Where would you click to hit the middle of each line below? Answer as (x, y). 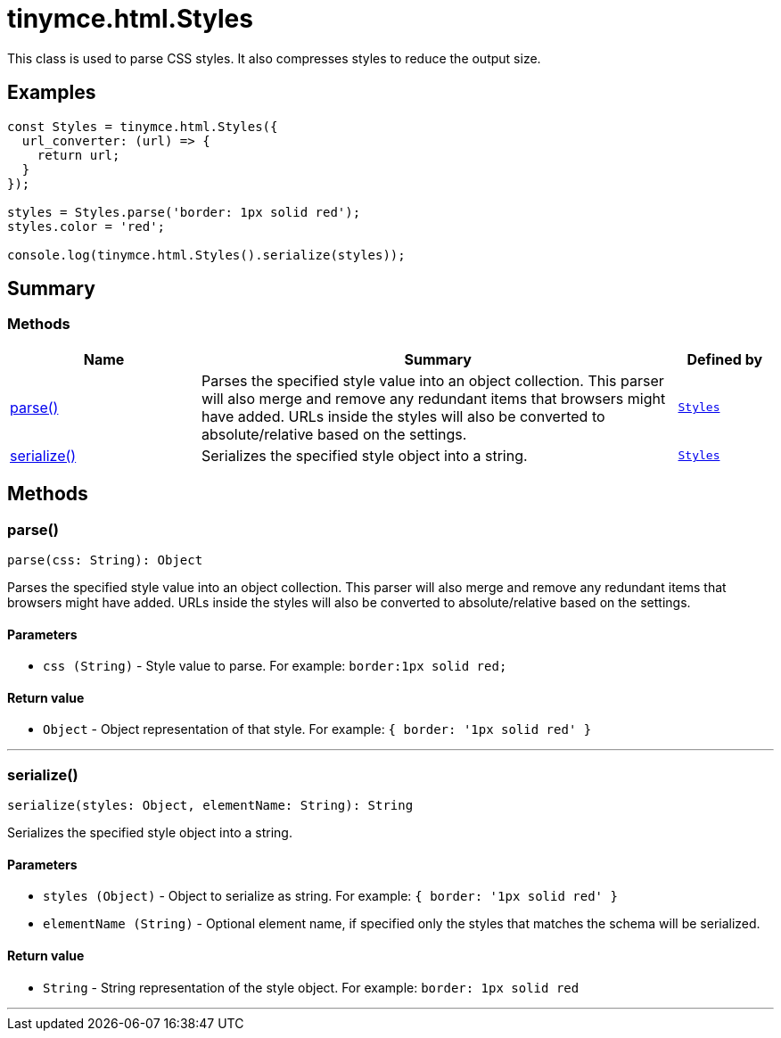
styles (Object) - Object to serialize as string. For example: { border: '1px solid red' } (330, 896)
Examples (52, 93)
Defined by (725, 359)
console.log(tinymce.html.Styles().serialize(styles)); (206, 255)
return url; (78, 155)
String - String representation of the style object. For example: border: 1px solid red (311, 987)
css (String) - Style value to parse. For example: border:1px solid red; (275, 666)
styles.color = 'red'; (86, 226)
